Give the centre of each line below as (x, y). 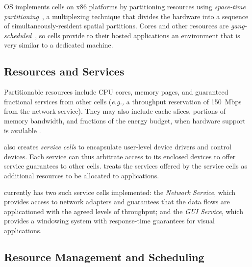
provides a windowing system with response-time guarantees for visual (110, 221)
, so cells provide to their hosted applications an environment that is (138, 35)
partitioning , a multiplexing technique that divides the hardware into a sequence (126, 16)
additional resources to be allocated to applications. (82, 175)
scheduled (18, 35)
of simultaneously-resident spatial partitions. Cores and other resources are (116, 26)
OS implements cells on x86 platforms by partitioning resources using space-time (125, 6)
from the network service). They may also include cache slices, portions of (115, 111)
